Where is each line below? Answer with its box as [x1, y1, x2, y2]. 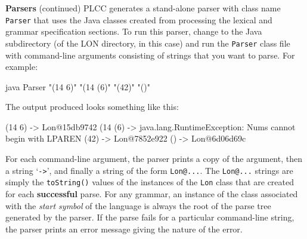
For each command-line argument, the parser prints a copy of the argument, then [5, 152, 302, 165]
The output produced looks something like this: [5, 100, 179, 113]
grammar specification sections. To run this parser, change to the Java [5, 25, 262, 38]
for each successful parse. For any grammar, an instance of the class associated [5, 187, 298, 200]
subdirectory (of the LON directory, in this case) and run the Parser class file [5, 36, 290, 49]
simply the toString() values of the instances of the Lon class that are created [5, 176, 294, 188]
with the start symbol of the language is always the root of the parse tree [5, 199, 271, 212]
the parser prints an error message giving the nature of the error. [5, 222, 243, 235]
